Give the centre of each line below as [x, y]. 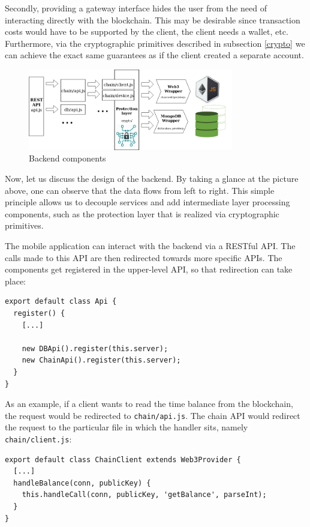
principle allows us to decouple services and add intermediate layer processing [148, 202]
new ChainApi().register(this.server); [101, 360]
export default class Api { [61, 302]
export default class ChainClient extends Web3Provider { [123, 459]
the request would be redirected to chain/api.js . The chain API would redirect [153, 415]
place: [15, 281]
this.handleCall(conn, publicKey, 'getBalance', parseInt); [144, 495]
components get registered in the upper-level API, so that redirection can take [149, 269]
